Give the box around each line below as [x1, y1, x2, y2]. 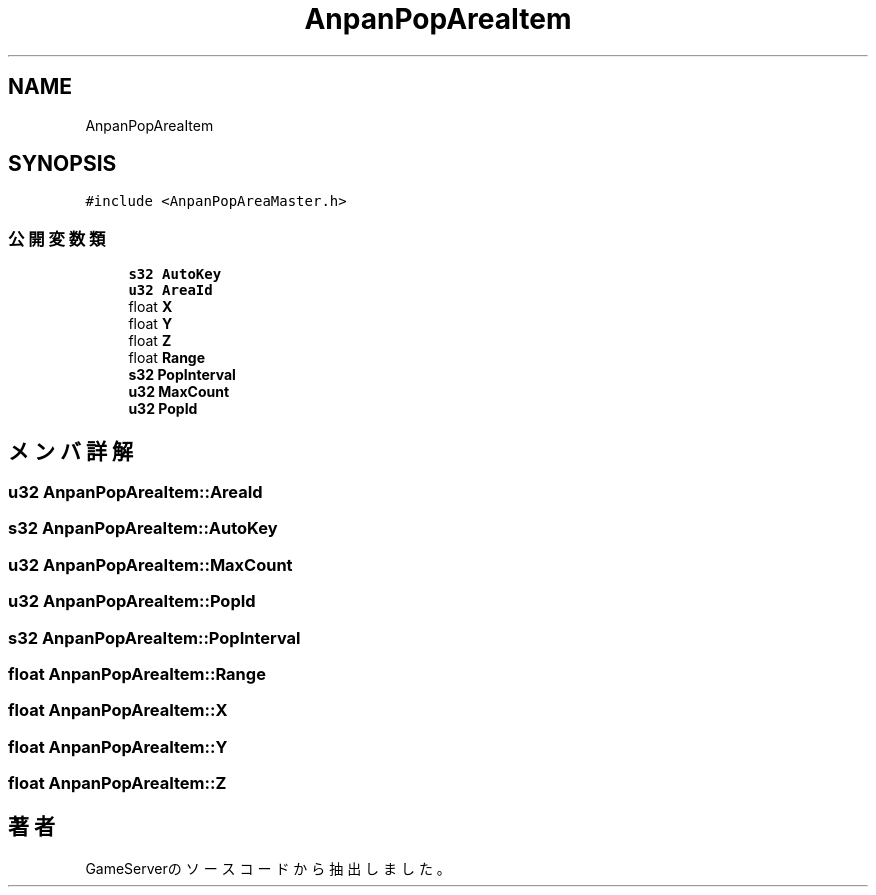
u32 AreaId [128, 282, 213, 299]
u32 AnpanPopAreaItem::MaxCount [8, 554, 293, 575]
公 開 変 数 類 [8, 228, 106, 249]
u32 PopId [128, 400, 198, 418]
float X [128, 298, 173, 316]
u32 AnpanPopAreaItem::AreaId [8, 482, 263, 503]
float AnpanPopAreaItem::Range [8, 663, 266, 684]
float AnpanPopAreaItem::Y [8, 736, 228, 757]
